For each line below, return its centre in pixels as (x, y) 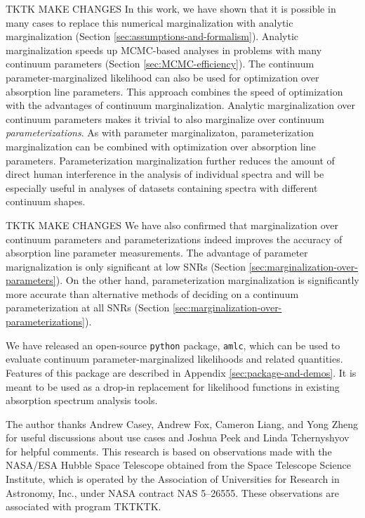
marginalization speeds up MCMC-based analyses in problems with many (164, 50)
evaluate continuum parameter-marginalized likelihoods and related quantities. (174, 359)
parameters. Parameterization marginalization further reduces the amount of (170, 160)
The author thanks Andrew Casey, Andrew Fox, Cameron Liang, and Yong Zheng (182, 423)
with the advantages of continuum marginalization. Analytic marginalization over (181, 105)
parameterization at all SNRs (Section (88, 307)
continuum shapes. (46, 201)
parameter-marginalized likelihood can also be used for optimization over (162, 77)
